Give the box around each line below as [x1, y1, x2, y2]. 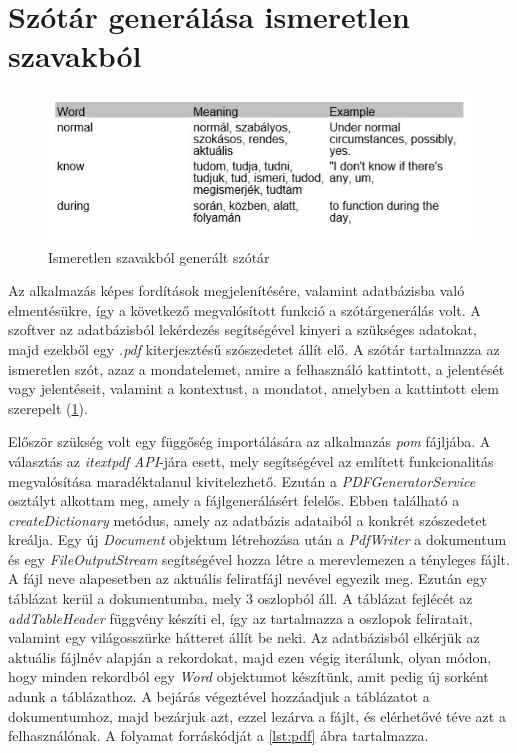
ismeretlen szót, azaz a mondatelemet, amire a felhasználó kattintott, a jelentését [8, 358, 505, 379]
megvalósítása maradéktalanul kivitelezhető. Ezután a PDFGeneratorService [8, 470, 476, 491]
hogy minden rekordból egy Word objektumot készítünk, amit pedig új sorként [8, 666, 489, 687]
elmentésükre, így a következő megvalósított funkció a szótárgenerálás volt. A [8, 299, 481, 320]
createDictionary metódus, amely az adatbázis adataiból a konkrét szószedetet [8, 509, 488, 530]
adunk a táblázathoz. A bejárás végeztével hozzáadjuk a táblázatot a [8, 686, 430, 707]
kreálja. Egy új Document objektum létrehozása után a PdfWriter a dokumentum [8, 529, 507, 550]
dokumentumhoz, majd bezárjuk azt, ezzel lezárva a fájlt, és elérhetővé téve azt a [8, 705, 506, 726]
